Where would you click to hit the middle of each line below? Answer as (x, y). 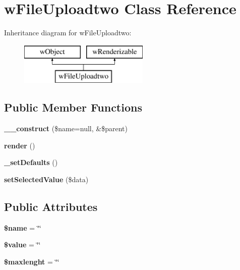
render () (20, 145)
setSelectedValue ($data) (46, 179)
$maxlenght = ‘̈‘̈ (32, 261)
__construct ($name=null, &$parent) (66, 128)
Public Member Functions (73, 107)
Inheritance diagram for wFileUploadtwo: (68, 33)
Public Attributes (51, 206)
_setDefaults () (31, 162)
